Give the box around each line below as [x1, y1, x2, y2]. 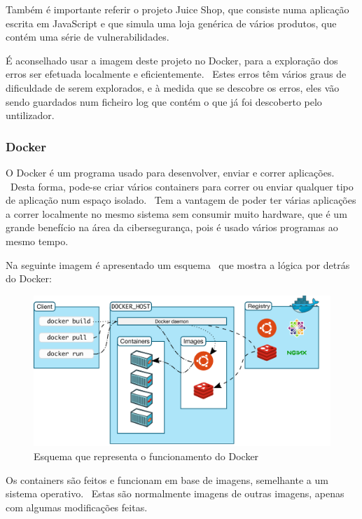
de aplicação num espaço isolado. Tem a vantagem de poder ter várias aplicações [6, 193, 356, 207]
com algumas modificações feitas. [6, 499, 148, 514]
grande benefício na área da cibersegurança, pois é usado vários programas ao [6, 220, 338, 235]
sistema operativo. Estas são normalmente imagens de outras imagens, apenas [6, 486, 344, 501]
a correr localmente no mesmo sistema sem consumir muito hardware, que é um [6, 206, 347, 221]
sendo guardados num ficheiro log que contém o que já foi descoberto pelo [6, 94, 322, 109]
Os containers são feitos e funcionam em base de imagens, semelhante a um [6, 472, 328, 487]
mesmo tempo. [6, 233, 69, 248]
